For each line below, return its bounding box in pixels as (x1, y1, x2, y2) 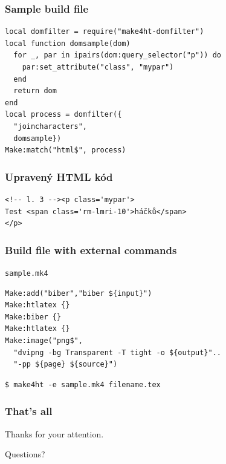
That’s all (5, 404, 53, 419)
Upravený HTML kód (5, 169, 113, 184)
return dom (13, 87, 57, 96)
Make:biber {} (5, 312, 62, 321)
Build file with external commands (5, 242, 177, 257)
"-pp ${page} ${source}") (13, 360, 118, 369)
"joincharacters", (13, 122, 88, 131)
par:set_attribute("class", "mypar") (22, 63, 174, 71)
